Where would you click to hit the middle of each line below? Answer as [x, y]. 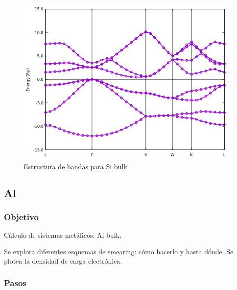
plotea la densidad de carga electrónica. [63, 261]
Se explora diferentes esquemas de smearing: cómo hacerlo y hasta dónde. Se [119, 251]
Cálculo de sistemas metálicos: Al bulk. [63, 235]
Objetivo [21, 216]
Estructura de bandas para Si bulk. [76, 166]
